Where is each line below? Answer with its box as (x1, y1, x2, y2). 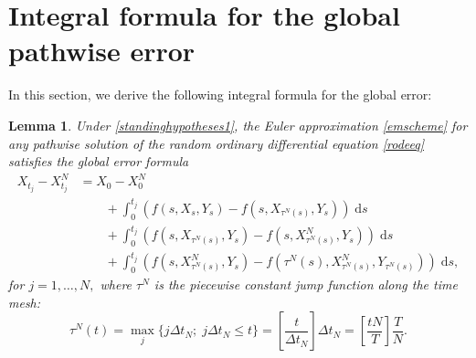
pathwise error (8, 32, 196, 69)
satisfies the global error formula (8, 152, 189, 171)
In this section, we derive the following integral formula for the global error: (8, 85, 432, 104)
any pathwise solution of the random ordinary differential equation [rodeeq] (8, 133, 424, 153)
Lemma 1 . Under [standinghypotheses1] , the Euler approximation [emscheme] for (8, 115, 468, 134)
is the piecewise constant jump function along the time (153, 275, 458, 294)
